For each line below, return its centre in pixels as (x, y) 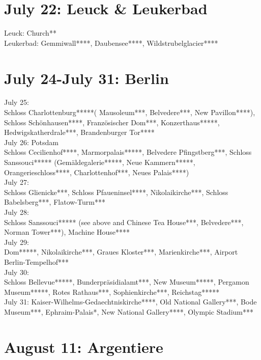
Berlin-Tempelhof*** (37, 261)
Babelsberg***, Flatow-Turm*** (55, 202)
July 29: (17, 242)
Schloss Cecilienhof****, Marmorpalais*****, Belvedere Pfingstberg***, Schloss (128, 152)
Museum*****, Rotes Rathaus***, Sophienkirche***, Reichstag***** (112, 292)
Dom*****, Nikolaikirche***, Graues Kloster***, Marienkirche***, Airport (121, 252)
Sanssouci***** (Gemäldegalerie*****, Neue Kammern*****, (100, 162)
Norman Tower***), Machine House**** (67, 232)
